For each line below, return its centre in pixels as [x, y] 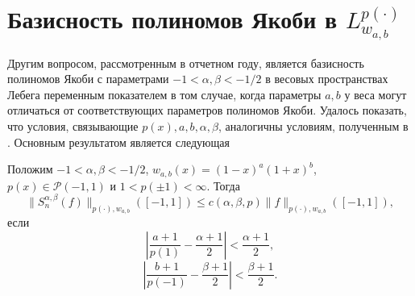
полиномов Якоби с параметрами [88, 79]
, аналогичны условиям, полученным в [313, 126]
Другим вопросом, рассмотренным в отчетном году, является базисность [186, 63]
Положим [30, 169]
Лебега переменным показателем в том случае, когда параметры [164, 94]
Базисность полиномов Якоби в [172, 19]
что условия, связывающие [73, 126]
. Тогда [223, 185]
